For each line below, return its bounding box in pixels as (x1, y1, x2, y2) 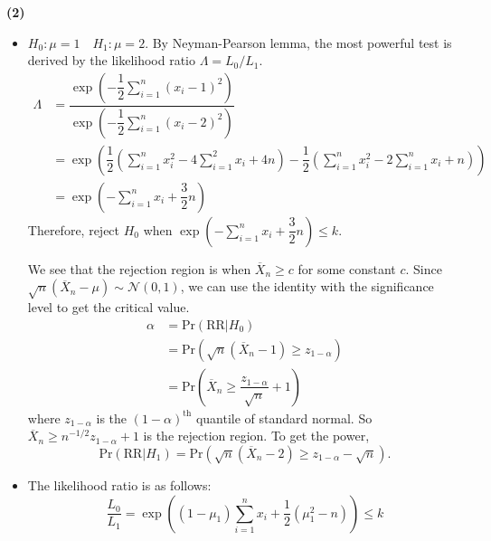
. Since (405, 259, 442, 278)
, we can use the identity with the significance (180, 277, 434, 296)
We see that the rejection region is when (27, 259, 251, 278)
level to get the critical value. (27, 298, 190, 317)
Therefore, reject (27, 220, 120, 239)
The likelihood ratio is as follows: (27, 475, 212, 494)
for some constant (297, 259, 396, 278)
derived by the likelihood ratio (27, 51, 196, 70)
